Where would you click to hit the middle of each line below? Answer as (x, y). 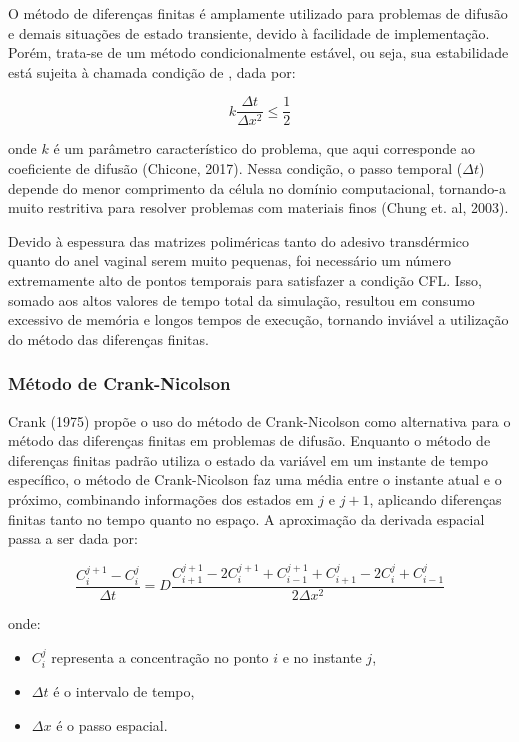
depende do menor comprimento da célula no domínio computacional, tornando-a (257, 187)
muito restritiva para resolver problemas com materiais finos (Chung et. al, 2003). (258, 207)
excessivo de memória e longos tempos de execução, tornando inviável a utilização (258, 319)
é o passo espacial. (112, 724)
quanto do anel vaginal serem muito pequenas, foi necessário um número (229, 260)
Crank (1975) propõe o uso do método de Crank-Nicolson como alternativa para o (259, 420)
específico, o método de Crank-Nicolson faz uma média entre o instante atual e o (255, 479)
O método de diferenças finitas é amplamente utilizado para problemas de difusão (258, 13)
